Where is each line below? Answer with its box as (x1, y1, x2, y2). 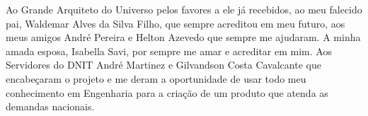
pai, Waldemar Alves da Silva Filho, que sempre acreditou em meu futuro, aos (6, 16, 345, 30)
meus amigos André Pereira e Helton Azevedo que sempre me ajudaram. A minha (6, 30, 361, 45)
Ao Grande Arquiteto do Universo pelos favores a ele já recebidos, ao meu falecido (6, 2, 362, 16)
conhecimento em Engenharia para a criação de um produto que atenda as (6, 85, 328, 100)
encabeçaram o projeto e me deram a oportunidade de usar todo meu (6, 71, 306, 86)
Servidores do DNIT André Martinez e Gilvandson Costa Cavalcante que (6, 57, 321, 72)
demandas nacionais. (6, 99, 95, 114)
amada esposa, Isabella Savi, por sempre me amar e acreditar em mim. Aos (6, 43, 332, 58)
